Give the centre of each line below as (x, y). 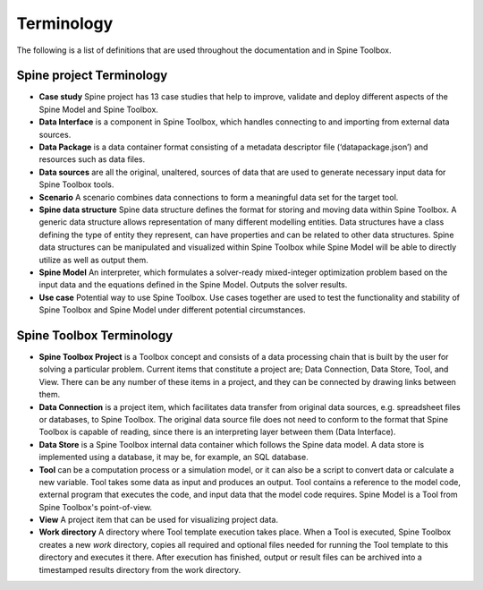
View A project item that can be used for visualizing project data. (159, 520)
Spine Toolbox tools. (76, 184)
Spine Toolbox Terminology (95, 335)
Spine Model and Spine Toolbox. (98, 109)
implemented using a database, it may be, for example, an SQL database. (174, 457)
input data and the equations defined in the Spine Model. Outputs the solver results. (193, 285)
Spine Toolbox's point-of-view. (95, 507)
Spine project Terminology (92, 76)
